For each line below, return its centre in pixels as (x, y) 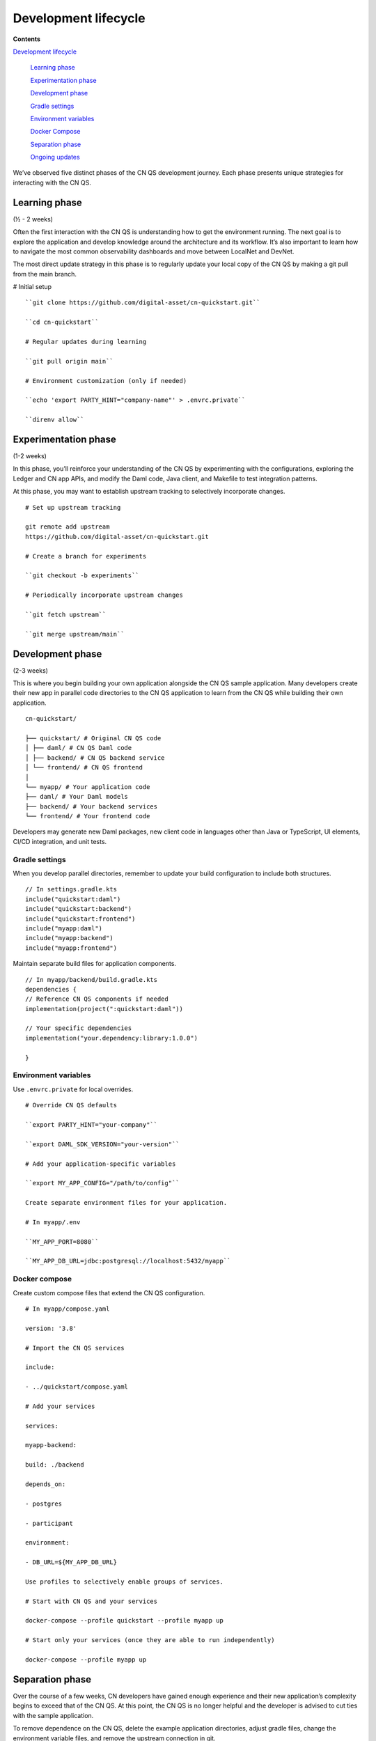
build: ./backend (55, 1465)
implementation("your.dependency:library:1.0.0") (112, 1038)
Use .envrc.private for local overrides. (73, 1089)
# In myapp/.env (53, 1222)
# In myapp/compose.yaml (68, 1309)
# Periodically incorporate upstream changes (104, 595)
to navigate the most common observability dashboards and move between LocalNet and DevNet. (154, 251)
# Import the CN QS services (75, 1348)
